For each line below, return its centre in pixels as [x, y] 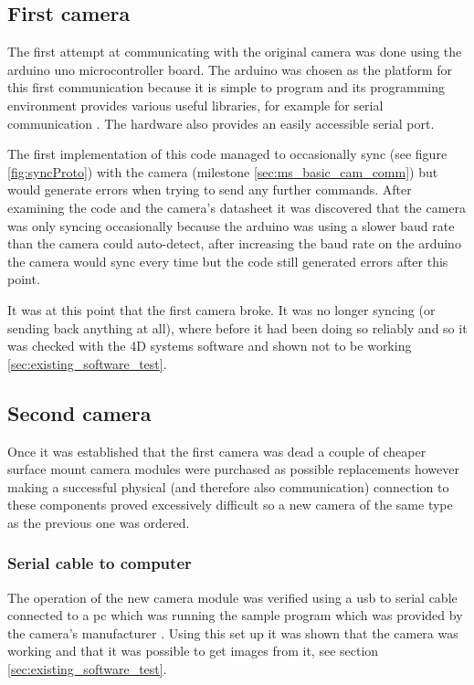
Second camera [79, 412]
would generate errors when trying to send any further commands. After [210, 190]
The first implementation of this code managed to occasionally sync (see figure [227, 154]
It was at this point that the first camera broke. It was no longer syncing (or [221, 309]
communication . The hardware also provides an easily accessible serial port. [221, 123]
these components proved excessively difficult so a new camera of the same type [230, 505]
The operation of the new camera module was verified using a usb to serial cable [232, 597]
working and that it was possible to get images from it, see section [193, 651]
